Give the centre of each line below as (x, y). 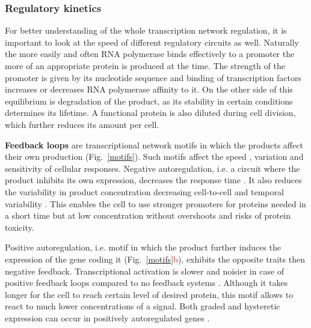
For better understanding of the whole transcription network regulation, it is (146, 30)
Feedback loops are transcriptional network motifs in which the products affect (154, 144)
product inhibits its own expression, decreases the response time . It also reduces (153, 180)
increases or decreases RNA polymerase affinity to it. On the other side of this (149, 89)
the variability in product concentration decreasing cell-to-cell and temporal (144, 191)
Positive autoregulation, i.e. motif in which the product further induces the (143, 247)
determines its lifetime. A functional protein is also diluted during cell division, (150, 113)
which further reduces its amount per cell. (82, 124)
